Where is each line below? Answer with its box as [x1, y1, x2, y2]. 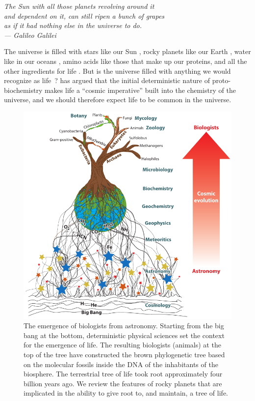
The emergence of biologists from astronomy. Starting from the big [24, 320, 224, 331]
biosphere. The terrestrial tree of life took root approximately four [24, 369, 223, 379]
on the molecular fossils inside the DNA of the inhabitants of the [24, 359, 218, 369]
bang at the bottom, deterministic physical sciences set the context [24, 330, 225, 340]
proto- [212, 75, 231, 86]
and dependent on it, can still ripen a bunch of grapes [4, 10, 165, 21]
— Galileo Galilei [4, 29, 56, 40]
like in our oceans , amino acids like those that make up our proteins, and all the [4, 56, 247, 66]
